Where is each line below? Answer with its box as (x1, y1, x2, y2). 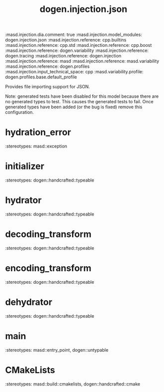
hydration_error (5, 127, 71, 138)
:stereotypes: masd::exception (5, 143, 68, 149)
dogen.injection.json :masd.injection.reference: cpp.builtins (5, 37, 127, 43)
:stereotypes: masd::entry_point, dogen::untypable (5, 347, 108, 353)
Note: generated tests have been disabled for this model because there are (5, 93, 159, 99)
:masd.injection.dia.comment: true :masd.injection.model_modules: (5, 31, 143, 38)
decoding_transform (5, 228, 92, 240)
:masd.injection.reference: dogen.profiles (5, 63, 90, 69)
